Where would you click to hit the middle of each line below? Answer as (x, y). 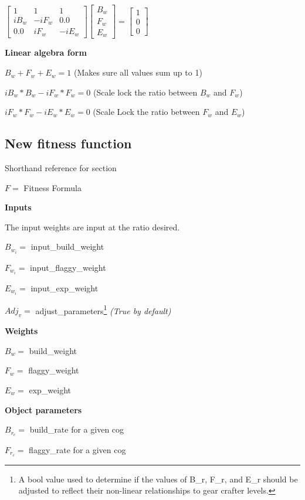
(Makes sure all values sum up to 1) (138, 72)
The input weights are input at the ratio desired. (92, 227)
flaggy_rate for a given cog (77, 449)
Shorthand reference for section (61, 168)
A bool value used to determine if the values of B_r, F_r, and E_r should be (158, 479)
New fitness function (68, 143)
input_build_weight (67, 246)
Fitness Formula (52, 187)
